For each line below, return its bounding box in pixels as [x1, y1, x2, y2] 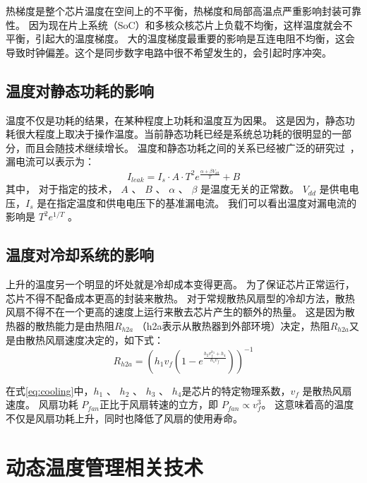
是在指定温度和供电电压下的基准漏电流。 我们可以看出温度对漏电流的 [37, 195, 356, 210]
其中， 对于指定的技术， [6, 181, 118, 196]
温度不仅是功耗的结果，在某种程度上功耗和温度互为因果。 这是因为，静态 [6, 112, 345, 127]
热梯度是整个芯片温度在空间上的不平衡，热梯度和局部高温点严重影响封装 [6, 4, 342, 18]
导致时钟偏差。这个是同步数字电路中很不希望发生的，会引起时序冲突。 [6, 44, 332, 59]
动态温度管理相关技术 [6, 452, 204, 481]
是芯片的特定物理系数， [181, 383, 291, 398]
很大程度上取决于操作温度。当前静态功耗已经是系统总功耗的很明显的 [15, 126, 332, 141]
